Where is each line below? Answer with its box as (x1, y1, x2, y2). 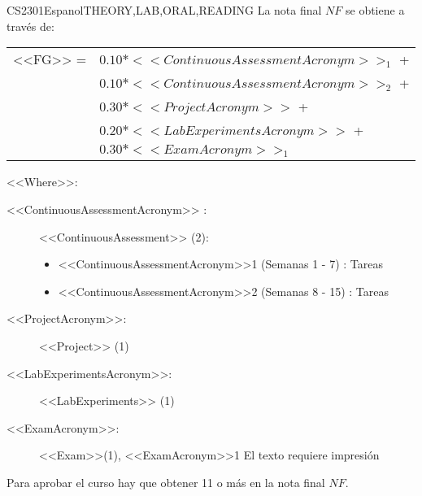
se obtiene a (345, 2, 405, 18)
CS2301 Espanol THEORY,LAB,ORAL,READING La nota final (7, 2, 322, 18)
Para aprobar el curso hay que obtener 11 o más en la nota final (7, 473, 325, 490)
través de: (7, 17, 54, 34)
